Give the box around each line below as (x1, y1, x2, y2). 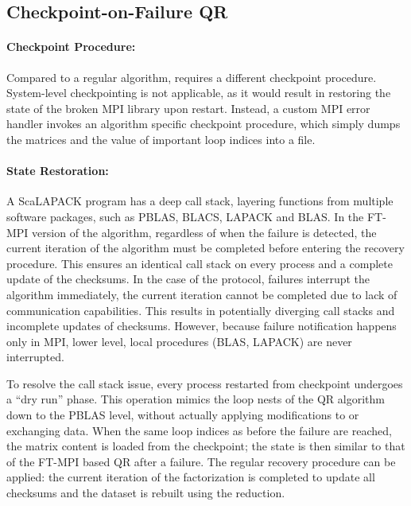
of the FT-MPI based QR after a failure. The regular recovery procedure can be (6, 453, 396, 469)
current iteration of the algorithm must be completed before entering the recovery (6, 239, 405, 256)
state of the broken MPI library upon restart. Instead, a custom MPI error (6, 99, 370, 116)
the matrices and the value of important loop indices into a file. (6, 130, 316, 147)
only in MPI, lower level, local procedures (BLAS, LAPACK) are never (6, 333, 352, 349)
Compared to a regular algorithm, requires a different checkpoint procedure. (6, 68, 377, 85)
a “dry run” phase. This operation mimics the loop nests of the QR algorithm (6, 391, 385, 407)
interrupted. (6, 348, 64, 365)
